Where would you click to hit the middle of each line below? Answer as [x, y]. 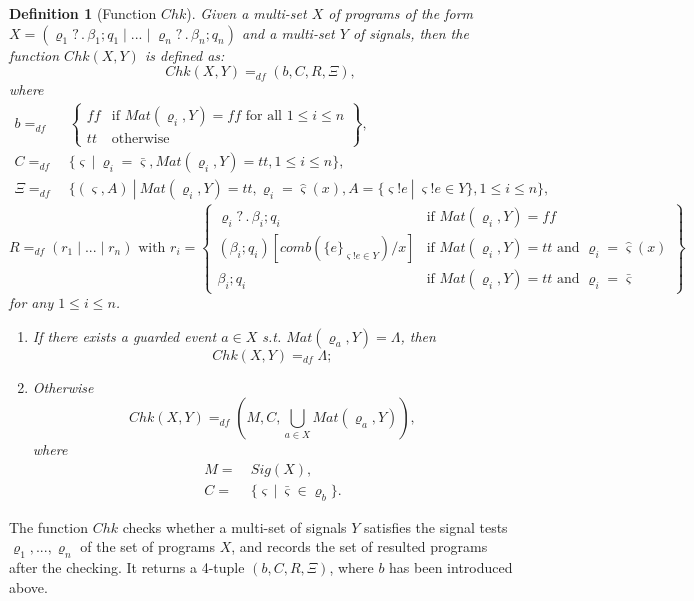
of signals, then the [410, 32]
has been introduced [451, 567]
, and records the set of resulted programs [359, 546]
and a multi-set [288, 32]
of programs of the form [401, 13]
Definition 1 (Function [83, 13]
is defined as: [184, 54]
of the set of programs [147, 546]
